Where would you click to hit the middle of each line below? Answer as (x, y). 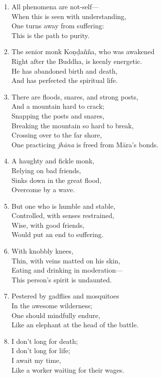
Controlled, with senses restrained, (63, 215)
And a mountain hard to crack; (58, 106)
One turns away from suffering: (58, 26)
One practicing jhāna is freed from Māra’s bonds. (85, 144)
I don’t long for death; (45, 341)
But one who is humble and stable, (63, 206)
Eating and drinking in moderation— (67, 270)
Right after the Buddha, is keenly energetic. (77, 61)
